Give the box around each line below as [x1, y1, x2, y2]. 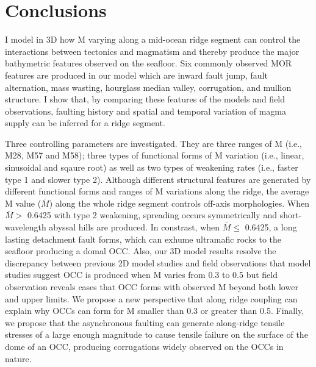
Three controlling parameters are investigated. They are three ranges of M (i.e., [5, 137, 303, 149]
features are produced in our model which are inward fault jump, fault [5, 68, 268, 81]
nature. [5, 352, 32, 365]
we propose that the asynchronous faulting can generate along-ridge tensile [5, 316, 285, 329]
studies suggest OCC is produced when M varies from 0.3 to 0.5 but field [5, 268, 278, 281]
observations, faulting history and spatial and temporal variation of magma [5, 104, 286, 117]
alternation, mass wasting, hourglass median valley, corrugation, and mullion [5, 80, 292, 93]
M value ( [5, 196, 41, 209]
